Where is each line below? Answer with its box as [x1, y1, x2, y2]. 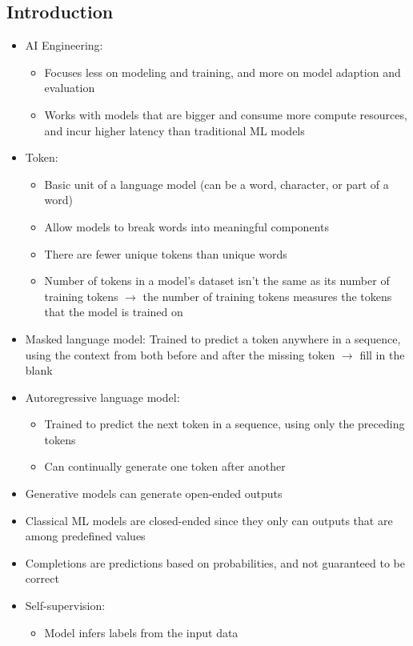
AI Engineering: [25, 37, 103, 54]
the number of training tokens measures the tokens [142, 287, 392, 304]
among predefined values [25, 528, 146, 544]
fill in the [359, 346, 405, 363]
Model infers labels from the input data [44, 624, 239, 640]
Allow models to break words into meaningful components [44, 218, 329, 235]
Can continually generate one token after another [44, 458, 286, 475]
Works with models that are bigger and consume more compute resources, [44, 106, 407, 122]
